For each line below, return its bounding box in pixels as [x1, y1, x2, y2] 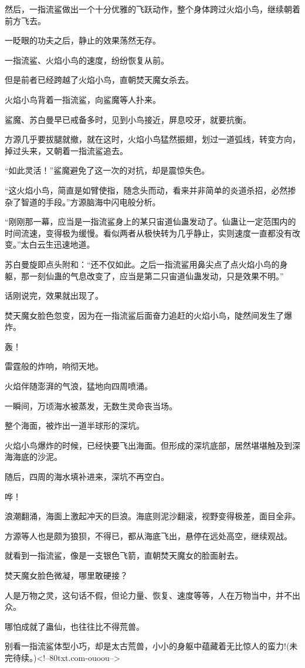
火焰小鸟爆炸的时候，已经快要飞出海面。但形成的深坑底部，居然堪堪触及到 [5, 439, 292, 451]
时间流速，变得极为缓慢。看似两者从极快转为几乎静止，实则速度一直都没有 [5, 226, 292, 239]
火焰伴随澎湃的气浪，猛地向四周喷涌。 [5, 380, 152, 392]
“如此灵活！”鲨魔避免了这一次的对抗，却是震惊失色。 [5, 164, 210, 176]
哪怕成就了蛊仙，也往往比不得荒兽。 [5, 620, 144, 632]
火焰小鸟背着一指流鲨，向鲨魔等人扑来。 [5, 93, 161, 105]
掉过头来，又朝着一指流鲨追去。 [5, 144, 128, 156]
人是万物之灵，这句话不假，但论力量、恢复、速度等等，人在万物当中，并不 [5, 589, 292, 601]
